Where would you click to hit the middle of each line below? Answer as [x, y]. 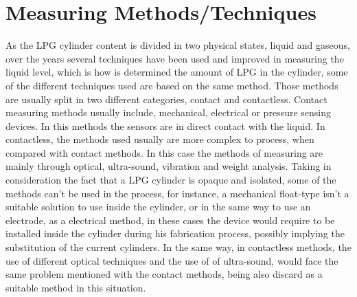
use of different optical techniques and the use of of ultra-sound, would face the [172, 260]
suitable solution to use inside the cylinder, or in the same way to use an [158, 207]
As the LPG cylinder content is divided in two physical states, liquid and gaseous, [178, 45]
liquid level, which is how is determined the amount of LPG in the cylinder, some [177, 72]
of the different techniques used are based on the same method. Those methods [172, 85]
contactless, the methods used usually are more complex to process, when [160, 139]
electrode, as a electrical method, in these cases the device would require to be [170, 220]
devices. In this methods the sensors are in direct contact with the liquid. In [165, 125]
